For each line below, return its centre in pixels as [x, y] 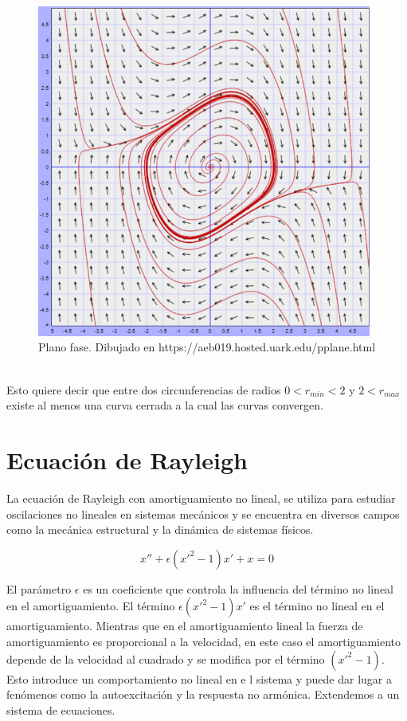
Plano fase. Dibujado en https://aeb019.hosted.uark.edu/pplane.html [207, 347]
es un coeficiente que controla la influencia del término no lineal [239, 588]
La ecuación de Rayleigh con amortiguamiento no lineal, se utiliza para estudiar [201, 498]
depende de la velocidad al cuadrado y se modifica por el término [166, 658]
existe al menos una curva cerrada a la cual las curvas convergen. [165, 405]
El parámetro [39, 588]
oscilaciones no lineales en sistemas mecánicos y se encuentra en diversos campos [203, 513]
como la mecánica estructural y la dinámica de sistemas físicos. [160, 529]
